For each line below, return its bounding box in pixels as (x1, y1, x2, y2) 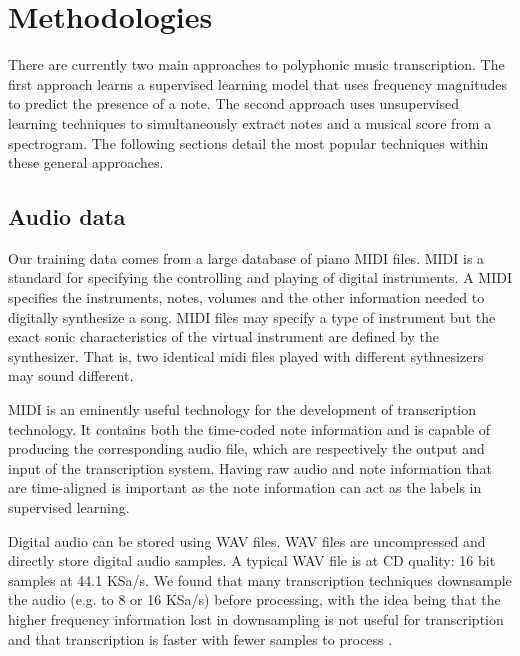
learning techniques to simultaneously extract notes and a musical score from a (8, 112, 492, 133)
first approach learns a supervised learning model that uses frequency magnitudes (8, 73, 507, 94)
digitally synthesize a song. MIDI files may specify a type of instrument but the (8, 306, 496, 327)
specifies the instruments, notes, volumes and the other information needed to (8, 287, 485, 308)
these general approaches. (8, 152, 164, 173)
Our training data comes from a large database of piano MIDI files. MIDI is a (8, 247, 485, 268)
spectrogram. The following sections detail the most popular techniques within (8, 132, 489, 153)
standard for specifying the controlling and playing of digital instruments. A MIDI (8, 267, 512, 288)
